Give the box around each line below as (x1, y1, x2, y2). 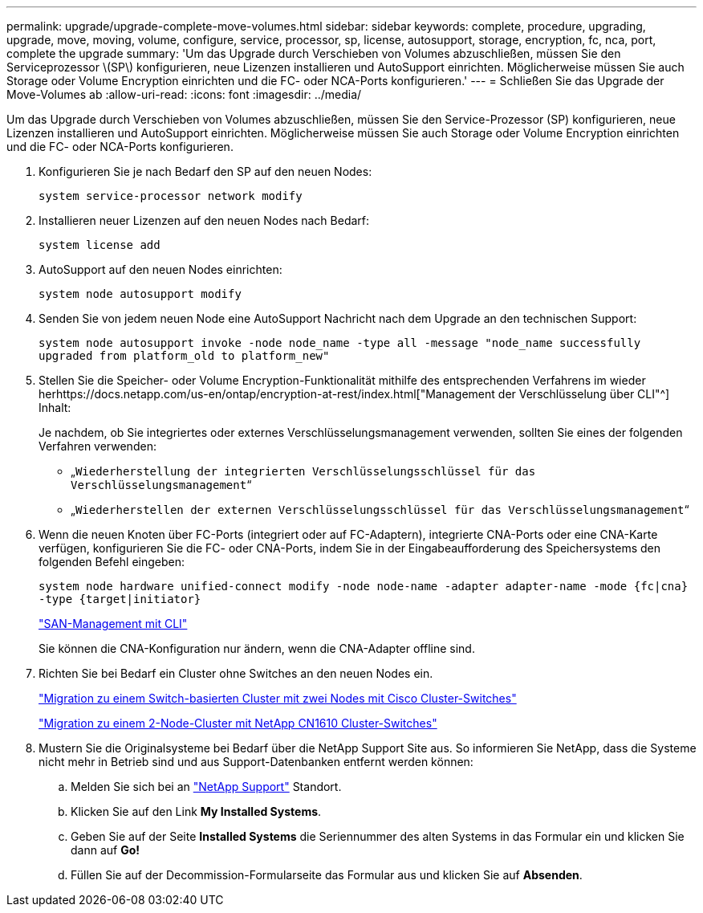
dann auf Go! (71, 843, 140, 857)
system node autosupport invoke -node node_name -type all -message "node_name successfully (39, 336, 641, 349)
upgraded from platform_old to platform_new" (39, 349, 330, 362)
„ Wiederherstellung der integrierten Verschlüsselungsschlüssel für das (71, 464, 536, 478)
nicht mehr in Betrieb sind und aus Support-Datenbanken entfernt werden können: (39, 755, 473, 768)
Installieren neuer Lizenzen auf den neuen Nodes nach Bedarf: (39, 214, 370, 227)
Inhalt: (39, 401, 71, 414)
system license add (39, 238, 161, 251)
